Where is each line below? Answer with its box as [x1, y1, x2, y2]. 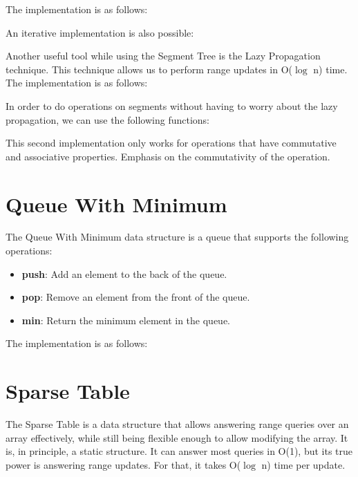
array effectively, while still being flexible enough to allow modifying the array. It [6, 430, 348, 445]
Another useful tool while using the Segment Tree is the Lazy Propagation [6, 48, 321, 63]
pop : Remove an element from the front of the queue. [21, 290, 250, 304]
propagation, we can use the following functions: [6, 112, 209, 127]
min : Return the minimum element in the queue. [21, 312, 231, 327]
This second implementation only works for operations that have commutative [6, 135, 337, 150]
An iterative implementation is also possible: [6, 25, 194, 39]
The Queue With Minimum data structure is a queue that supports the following [6, 230, 349, 244]
